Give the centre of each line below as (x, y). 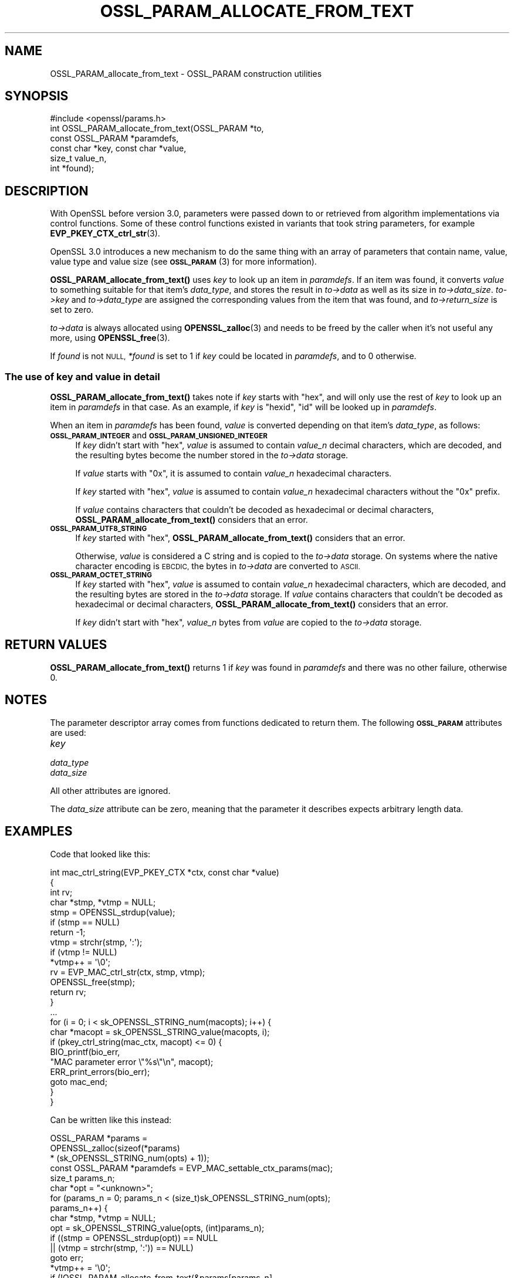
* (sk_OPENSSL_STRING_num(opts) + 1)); (130, 1158)
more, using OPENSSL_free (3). (110, 338)
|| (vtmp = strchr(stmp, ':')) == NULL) (122, 1247)
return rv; (68, 992)
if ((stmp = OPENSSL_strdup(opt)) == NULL (134, 1238)
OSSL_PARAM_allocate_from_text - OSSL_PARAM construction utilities (186, 73)
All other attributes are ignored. (110, 790)
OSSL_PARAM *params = (99, 1138)
